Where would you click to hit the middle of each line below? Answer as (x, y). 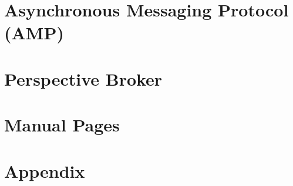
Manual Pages (62, 125)
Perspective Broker (83, 78)
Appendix (45, 170)
